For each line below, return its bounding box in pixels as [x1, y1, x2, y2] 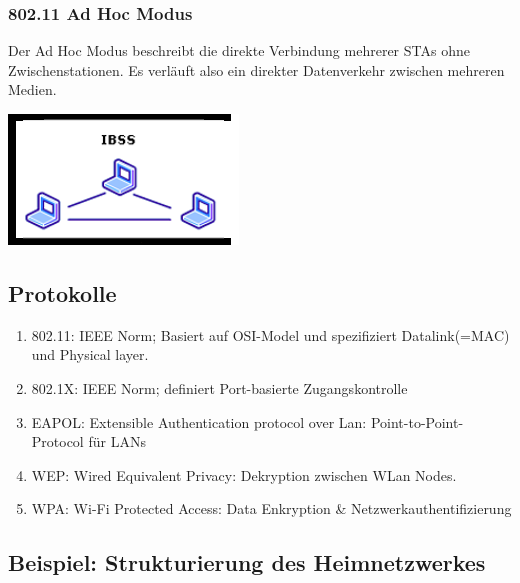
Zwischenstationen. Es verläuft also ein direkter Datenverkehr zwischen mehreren [8, 59, 505, 80]
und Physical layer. [31, 344, 149, 365]
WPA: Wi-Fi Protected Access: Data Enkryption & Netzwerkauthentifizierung [31, 498, 512, 519]
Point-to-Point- [370, 411, 464, 432]
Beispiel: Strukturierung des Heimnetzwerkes [8, 547, 486, 578]
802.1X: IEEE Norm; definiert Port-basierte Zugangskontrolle [31, 377, 408, 398]
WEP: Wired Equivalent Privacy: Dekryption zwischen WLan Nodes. [31, 464, 457, 485]
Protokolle [8, 277, 117, 308]
